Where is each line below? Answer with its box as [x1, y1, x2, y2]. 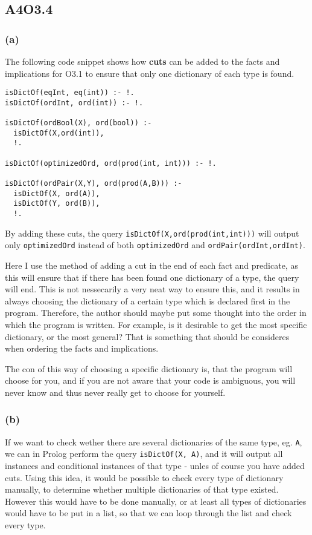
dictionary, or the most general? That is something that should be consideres [5, 330, 290, 343]
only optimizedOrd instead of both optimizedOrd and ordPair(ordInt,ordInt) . [5, 238, 305, 251]
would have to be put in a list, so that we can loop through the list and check [5, 507, 292, 519]
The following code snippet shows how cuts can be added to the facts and [5, 55, 280, 67]
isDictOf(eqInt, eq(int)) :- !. [5, 88, 135, 97]
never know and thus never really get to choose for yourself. [5, 386, 226, 398]
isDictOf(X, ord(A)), [13, 189, 100, 198]
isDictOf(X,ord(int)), [13, 128, 104, 137]
